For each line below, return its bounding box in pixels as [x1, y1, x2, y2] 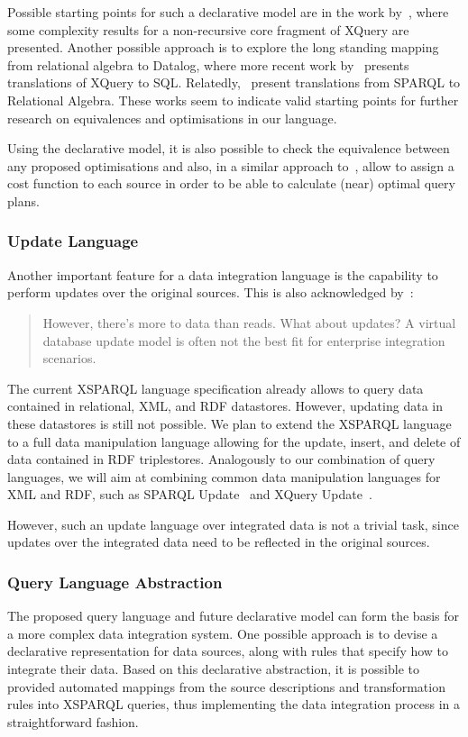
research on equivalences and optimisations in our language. [7, 108, 337, 127]
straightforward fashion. [7, 712, 139, 731]
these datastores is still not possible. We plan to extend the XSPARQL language [7, 414, 452, 432]
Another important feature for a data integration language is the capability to [7, 265, 438, 284]
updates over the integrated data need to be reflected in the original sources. [7, 532, 430, 551]
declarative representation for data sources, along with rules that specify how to [7, 641, 449, 660]
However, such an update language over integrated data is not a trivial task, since [7, 514, 459, 533]
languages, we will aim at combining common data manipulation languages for [7, 467, 441, 486]
